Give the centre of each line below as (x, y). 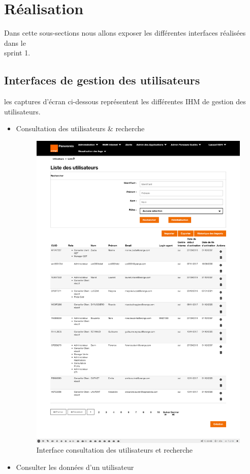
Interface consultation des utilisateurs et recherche (115, 450)
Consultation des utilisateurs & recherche (80, 128)
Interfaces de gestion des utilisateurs (102, 80)
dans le (15, 42)
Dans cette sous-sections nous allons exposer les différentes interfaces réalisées (125, 33)
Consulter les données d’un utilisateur (75, 467)
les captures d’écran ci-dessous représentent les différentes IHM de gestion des (125, 101)
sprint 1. (17, 53)
